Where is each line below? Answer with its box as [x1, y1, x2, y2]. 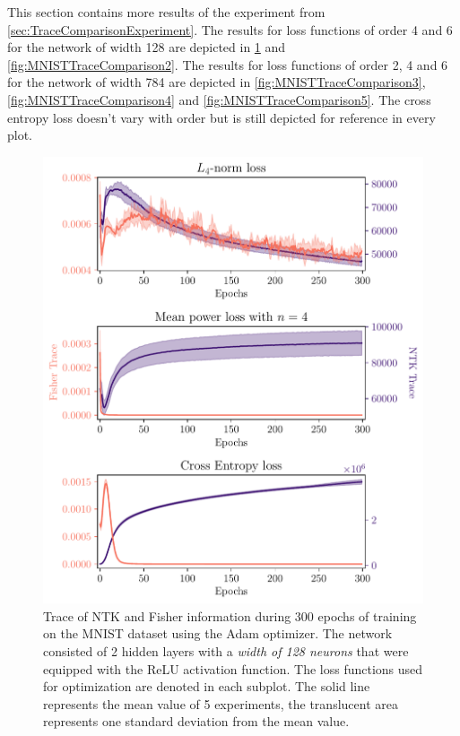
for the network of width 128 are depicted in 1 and [7, 38, 286, 56]
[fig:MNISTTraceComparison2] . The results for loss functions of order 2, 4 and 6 [7, 55, 448, 74]
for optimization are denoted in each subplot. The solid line [43, 677, 370, 696]
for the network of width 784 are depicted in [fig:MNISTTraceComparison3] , [7, 73, 426, 91]
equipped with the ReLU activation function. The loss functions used [43, 659, 423, 678]
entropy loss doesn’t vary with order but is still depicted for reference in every [7, 108, 436, 126]
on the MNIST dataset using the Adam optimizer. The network [43, 624, 393, 643]
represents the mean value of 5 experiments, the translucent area [43, 694, 398, 713]
